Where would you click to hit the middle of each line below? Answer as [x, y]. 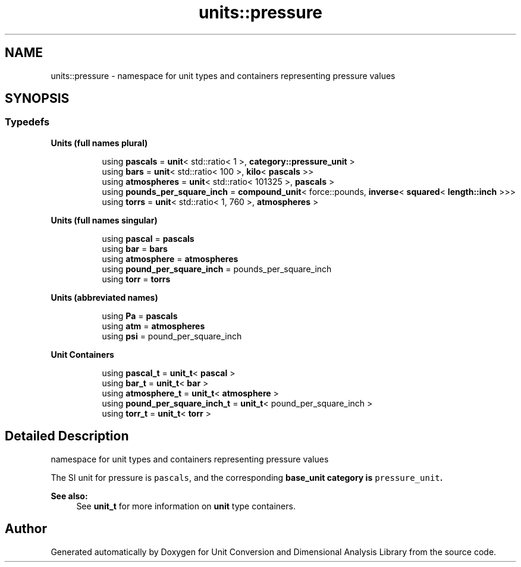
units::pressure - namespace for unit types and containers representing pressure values [223, 75]
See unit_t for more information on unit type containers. [186, 506]
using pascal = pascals [148, 238]
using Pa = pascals [140, 316]
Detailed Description [67, 436]
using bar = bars [135, 248]
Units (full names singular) [104, 220]
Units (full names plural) [99, 143]
